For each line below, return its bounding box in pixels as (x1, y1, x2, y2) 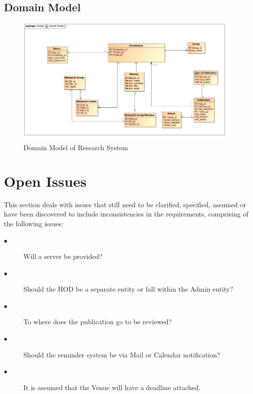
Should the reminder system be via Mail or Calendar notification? (23, 349, 220, 359)
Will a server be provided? (23, 251, 102, 261)
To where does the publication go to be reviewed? (23, 316, 172, 327)
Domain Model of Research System (23, 142, 128, 152)
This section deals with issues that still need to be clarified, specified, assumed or (4, 199, 247, 209)
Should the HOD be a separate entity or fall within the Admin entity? (23, 284, 234, 294)
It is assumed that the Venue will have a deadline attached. (23, 382, 201, 392)
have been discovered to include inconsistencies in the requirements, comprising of (4, 209, 249, 219)
